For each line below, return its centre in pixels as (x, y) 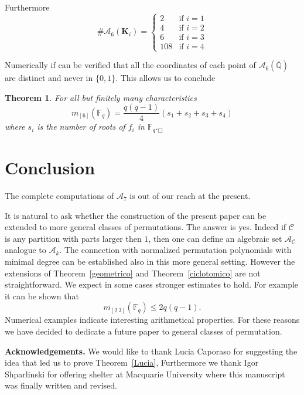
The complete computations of (59, 196)
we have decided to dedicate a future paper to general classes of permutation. (144, 331)
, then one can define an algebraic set (215, 238)
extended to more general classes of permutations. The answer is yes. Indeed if (146, 227)
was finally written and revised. (61, 385)
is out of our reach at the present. (190, 196)
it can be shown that (42, 296)
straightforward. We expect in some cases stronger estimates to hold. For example (152, 284)
